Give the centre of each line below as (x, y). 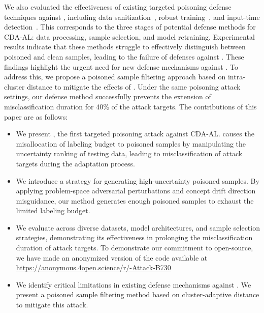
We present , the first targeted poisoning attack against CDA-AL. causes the (135, 134)
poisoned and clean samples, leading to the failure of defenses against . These (124, 56)
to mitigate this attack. (52, 305)
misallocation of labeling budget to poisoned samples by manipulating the (131, 143)
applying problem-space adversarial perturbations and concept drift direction (136, 191)
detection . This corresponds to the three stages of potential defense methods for (130, 27)
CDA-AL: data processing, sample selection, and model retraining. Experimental (129, 36)
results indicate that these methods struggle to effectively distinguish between (125, 47)
